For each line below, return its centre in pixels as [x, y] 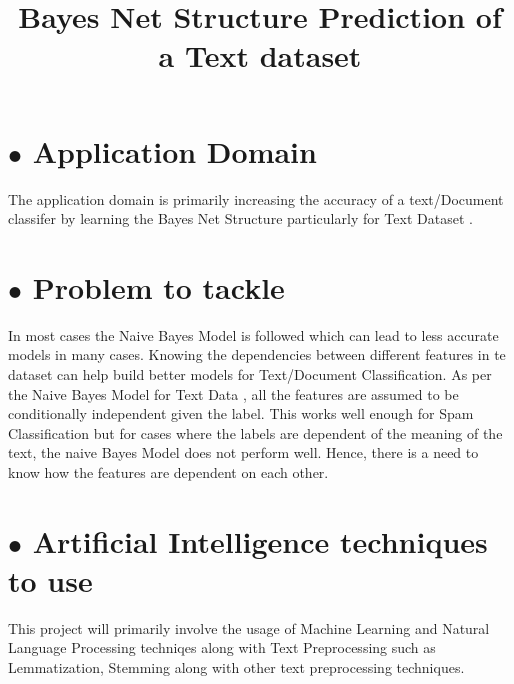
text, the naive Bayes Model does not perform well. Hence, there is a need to [243, 452]
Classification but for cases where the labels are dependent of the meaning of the [255, 432]
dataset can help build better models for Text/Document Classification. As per [250, 374]
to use [50, 579]
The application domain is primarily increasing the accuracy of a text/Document [256, 198]
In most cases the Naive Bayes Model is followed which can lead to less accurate [253, 334]
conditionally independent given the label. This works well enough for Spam [241, 413]
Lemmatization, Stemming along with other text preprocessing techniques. [236, 667]
